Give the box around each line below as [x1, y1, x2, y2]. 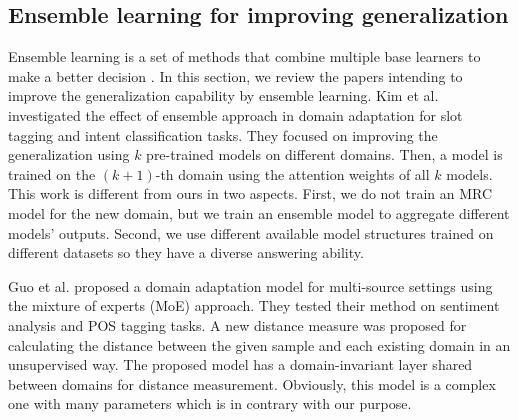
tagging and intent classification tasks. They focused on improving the [8, 124, 438, 145]
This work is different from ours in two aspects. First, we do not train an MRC [8, 183, 493, 204]
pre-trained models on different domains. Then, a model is [146, 144, 503, 165]
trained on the [8, 163, 96, 184]
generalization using [8, 144, 130, 165]
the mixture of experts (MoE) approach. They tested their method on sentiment [8, 295, 500, 316]
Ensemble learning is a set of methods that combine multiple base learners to [8, 46, 481, 67]
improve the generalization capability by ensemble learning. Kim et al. [8, 85, 439, 106]
